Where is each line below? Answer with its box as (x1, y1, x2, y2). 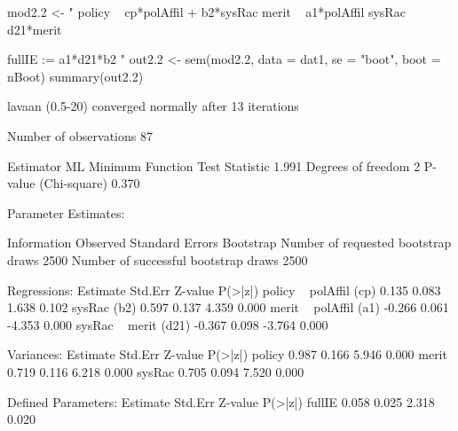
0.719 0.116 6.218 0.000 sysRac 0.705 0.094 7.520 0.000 (7, 362, 304, 380)
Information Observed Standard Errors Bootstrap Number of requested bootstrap (7, 233, 452, 252)
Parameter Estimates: (7, 203, 125, 222)
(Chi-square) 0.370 (39, 174, 140, 192)
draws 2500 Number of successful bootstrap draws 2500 (7, 250, 308, 269)
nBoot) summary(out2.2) (7, 67, 144, 85)
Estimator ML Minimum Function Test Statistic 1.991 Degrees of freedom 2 (7, 156, 421, 175)
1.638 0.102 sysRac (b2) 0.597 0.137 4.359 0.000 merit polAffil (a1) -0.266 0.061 (7, 298, 449, 317)
